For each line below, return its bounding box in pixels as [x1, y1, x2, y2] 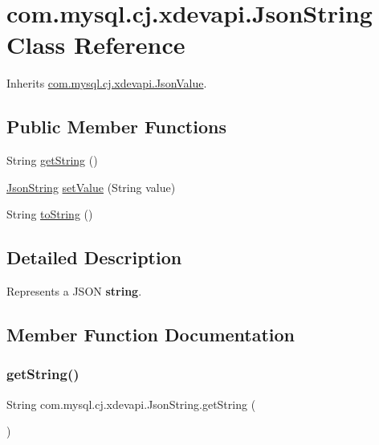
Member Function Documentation [6, 322, 295, 347]
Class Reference [6, 28, 185, 61]
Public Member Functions [6, 114, 226, 139]
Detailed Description [6, 245, 182, 270]
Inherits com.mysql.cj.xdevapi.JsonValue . [6, 75, 207, 92]
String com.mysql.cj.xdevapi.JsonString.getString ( [6, 395, 256, 412]
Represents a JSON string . [6, 283, 142, 300]
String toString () [6, 206, 93, 222]
